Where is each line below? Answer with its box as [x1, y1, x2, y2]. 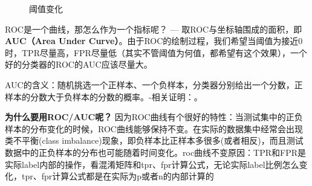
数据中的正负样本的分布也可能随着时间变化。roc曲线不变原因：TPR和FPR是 [5, 146, 307, 158]
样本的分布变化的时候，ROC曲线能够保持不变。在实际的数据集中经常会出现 [5, 122, 303, 135]
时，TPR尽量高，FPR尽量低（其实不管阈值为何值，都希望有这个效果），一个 [5, 46, 307, 59]
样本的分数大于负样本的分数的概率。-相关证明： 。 [5, 90, 203, 103]
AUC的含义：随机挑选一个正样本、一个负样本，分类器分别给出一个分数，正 [5, 78, 303, 91]
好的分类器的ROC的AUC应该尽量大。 [5, 58, 152, 71]
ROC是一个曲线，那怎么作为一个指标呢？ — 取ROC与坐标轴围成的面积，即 [5, 22, 302, 35]
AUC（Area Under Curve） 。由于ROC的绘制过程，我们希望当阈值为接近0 [5, 34, 303, 47]
